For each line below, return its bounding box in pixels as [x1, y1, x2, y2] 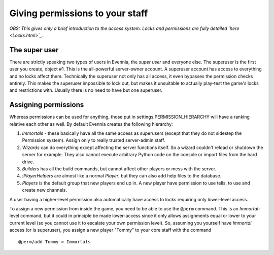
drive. [22, 159, 35, 165]
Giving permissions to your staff [9, 8, 148, 19]
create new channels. [22, 187, 67, 193]
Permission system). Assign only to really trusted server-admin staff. [22, 137, 165, 143]
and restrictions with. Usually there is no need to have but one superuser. [9, 87, 162, 93]
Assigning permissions [9, 100, 84, 109]
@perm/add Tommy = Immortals [18, 239, 91, 244]
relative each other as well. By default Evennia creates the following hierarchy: [9, 121, 174, 127]
